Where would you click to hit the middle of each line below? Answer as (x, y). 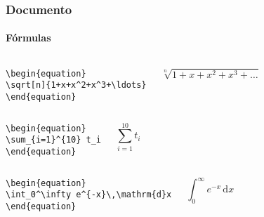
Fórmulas (28, 38)
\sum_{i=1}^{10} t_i (54, 140)
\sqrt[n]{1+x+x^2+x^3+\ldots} (76, 85)
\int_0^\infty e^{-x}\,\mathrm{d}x (89, 195)
